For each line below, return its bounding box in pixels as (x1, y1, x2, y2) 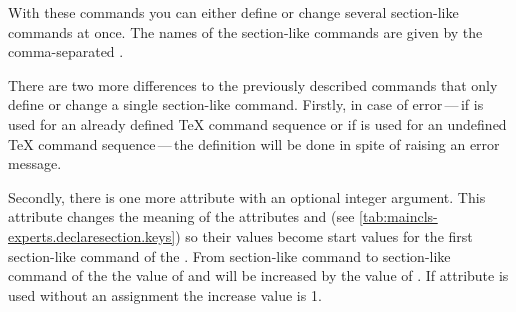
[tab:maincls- (359, 206, 438, 227)
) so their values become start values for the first (175, 225, 473, 246)
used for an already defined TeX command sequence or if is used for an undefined (8, 113, 507, 134)
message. (8, 153, 62, 174)
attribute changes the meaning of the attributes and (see (8, 206, 355, 227)
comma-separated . (8, 41, 124, 62)
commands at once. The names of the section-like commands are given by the (8, 21, 483, 42)
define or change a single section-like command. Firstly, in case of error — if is (8, 94, 484, 115)
